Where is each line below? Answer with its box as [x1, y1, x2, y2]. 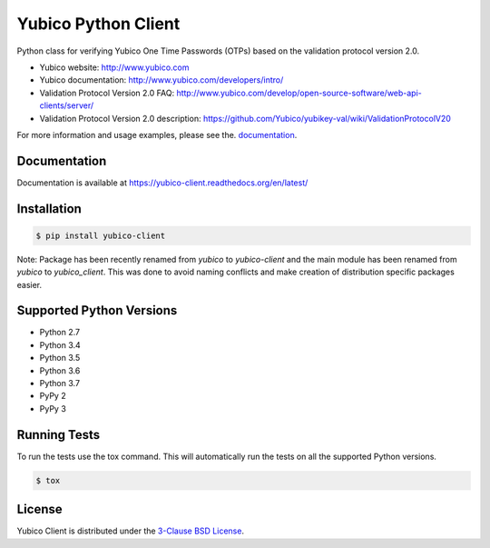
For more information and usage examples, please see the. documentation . [16, 129, 298, 140]
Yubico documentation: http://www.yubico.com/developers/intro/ [39, 75, 284, 85]
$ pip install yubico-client [35, 230, 166, 241]
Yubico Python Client [16, 14, 181, 34]
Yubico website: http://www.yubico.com [39, 62, 190, 73]
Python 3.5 [39, 353, 81, 364]
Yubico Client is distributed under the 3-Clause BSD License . [16, 525, 245, 536]
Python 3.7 [39, 378, 81, 389]
